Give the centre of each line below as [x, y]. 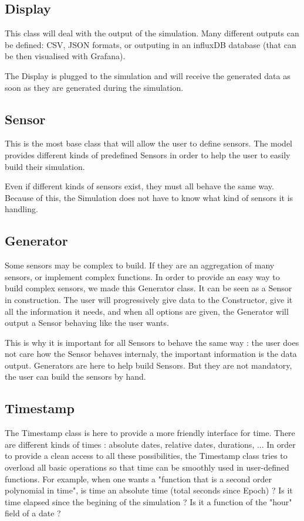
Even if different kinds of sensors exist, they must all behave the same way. [139, 186]
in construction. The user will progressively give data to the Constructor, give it [149, 299]
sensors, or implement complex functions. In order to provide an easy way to [142, 276]
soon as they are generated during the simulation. [94, 87]
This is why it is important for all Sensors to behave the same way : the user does [152, 342]
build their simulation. [45, 166]
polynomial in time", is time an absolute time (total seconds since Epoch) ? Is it [149, 490]
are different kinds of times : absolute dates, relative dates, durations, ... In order [150, 444]
